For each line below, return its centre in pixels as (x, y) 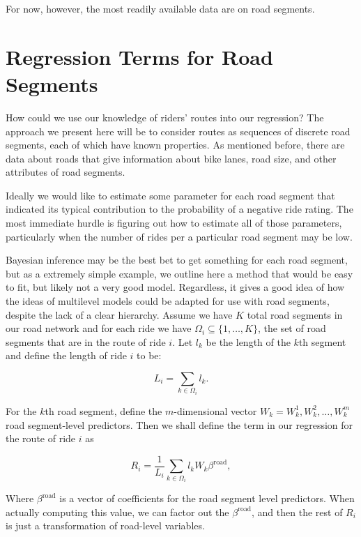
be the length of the (248, 341)
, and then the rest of (297, 512)
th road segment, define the (103, 410)
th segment (322, 341)
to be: (149, 355)
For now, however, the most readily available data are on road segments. (160, 8)
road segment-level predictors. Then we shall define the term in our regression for (179, 424)
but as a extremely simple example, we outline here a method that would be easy (179, 273)
